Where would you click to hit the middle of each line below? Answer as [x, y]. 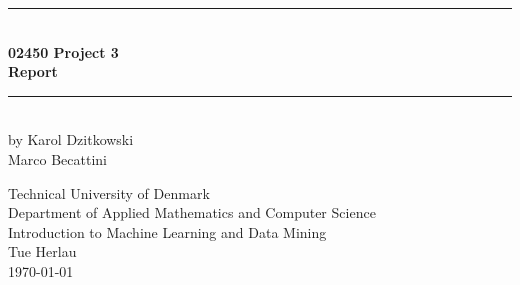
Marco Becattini [58, 158]
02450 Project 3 [63, 51]
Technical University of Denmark [109, 192]
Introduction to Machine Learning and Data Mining [167, 231]
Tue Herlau [42, 251]
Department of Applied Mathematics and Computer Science [192, 212]
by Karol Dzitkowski [71, 139]
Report [33, 71]
